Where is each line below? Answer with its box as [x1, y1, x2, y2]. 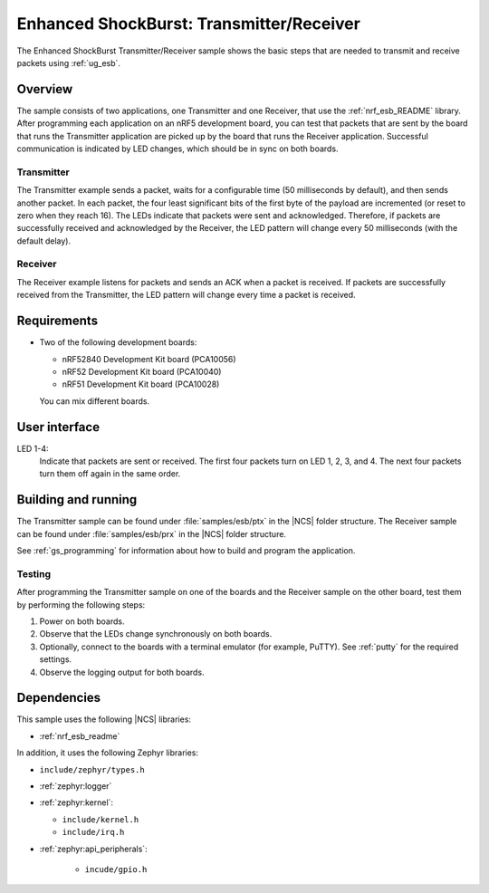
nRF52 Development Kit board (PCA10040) [62, 366, 222, 377]
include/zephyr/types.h [39, 764, 145, 774]
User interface [16, 419, 100, 435]
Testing [16, 567, 52, 580]
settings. [39, 654, 72, 665]
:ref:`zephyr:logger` [39, 781, 112, 792]
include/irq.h [62, 827, 125, 838]
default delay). [16, 235, 72, 246]
